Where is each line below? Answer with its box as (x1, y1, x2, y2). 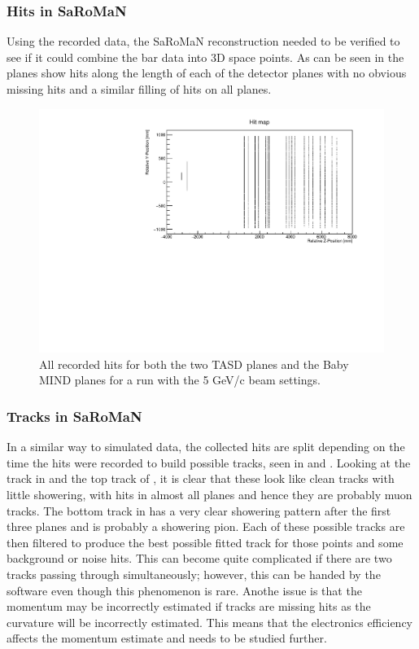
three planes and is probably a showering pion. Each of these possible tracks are (7, 518, 405, 535)
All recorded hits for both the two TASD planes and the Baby (39, 355, 349, 372)
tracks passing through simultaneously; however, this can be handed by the (7, 566, 381, 582)
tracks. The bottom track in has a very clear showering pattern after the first (7, 502, 391, 519)
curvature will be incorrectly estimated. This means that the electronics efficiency (7, 613, 412, 630)
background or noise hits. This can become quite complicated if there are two (7, 550, 392, 567)
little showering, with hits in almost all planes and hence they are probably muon (7, 486, 412, 503)
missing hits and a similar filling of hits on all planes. (7, 81, 272, 97)
